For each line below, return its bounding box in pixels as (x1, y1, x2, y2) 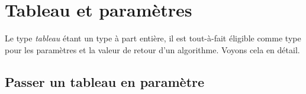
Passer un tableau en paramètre (5, 72, 205, 90)
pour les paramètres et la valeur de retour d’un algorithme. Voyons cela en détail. (5, 43, 300, 56)
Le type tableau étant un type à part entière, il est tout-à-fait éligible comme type (5, 32, 301, 44)
